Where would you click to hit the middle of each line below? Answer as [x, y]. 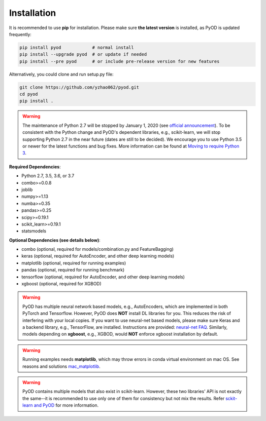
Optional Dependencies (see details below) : [55, 240]
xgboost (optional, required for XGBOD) [62, 284]
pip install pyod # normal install [77, 47]
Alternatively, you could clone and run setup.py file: [61, 74]
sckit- [231, 398]
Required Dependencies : [35, 167]
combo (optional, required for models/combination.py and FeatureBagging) [98, 249]
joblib [27, 190]
